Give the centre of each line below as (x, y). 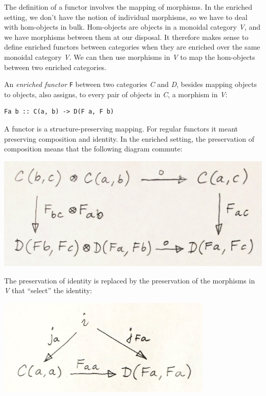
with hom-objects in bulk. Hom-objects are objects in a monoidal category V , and (132, 27)
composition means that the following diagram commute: (93, 149)
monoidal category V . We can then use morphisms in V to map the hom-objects (130, 57)
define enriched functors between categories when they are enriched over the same (132, 47)
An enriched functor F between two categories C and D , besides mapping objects (130, 84)
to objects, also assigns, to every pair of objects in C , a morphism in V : (116, 94)
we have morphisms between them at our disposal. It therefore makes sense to (126, 37)
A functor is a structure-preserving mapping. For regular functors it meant (121, 128)
